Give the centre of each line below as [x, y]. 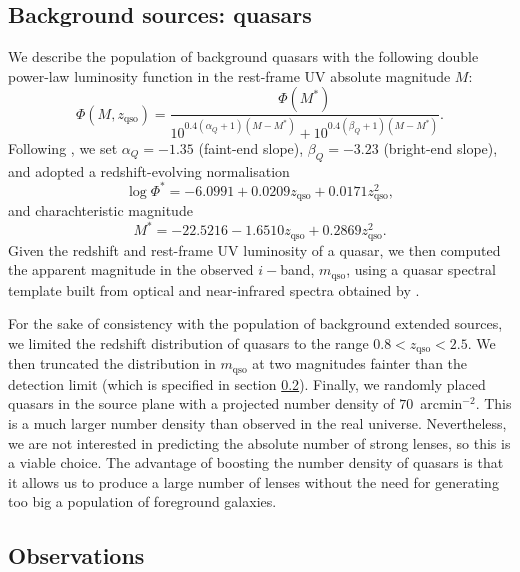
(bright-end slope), [440, 147]
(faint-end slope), [251, 147]
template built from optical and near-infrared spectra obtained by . [214, 289]
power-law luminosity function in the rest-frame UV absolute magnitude [229, 75]
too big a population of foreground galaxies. [142, 501]
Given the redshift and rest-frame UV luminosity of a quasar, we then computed [254, 249]
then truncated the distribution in [112, 363]
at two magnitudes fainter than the [360, 363]
